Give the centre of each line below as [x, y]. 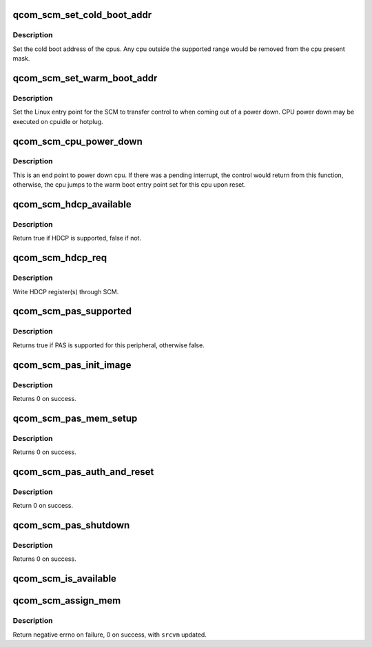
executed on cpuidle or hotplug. [58, 121]
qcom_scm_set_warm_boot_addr [85, 78]
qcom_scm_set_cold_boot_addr [82, 15]
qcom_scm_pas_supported [72, 311]
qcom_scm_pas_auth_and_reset [83, 472]
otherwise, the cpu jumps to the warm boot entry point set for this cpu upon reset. [129, 185]
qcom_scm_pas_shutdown [71, 525]
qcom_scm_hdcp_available [72, 204]
